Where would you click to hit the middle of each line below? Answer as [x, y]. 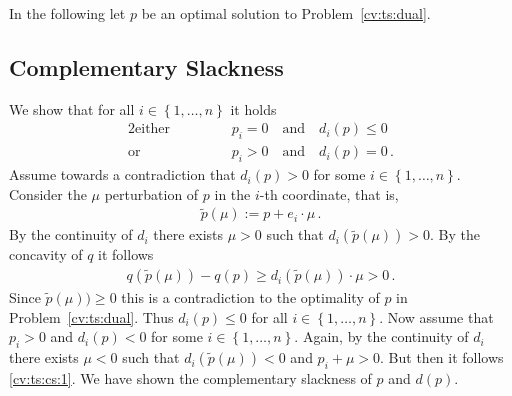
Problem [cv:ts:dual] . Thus [91, 316]
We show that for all [72, 108]
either [153, 129]
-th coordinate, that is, [329, 193]
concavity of [46, 254]
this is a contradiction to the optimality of [250, 297]
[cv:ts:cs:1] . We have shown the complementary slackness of [190, 377]
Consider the [48, 193]
